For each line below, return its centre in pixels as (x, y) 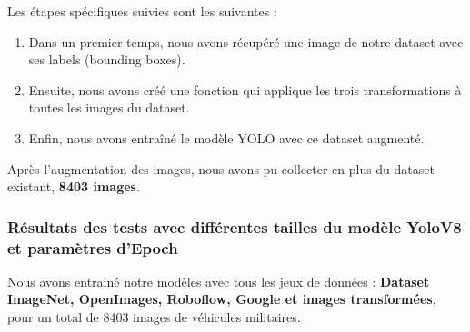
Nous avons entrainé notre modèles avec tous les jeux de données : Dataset (219, 281)
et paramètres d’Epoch (93, 247)
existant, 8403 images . (74, 186)
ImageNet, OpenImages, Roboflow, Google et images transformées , (222, 299)
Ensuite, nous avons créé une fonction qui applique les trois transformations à (245, 89)
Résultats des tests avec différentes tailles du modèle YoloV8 (235, 226)
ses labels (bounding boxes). (107, 59)
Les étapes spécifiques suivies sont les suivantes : (142, 11)
